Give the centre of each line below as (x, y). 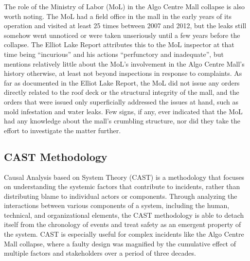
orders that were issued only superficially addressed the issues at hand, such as (121, 101)
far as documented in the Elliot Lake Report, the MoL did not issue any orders (122, 82)
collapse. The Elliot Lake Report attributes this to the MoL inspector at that (119, 44)
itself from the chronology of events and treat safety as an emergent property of (123, 224)
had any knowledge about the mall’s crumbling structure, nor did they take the (122, 121)
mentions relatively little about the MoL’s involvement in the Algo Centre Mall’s (124, 63)
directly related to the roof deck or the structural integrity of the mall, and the (122, 92)
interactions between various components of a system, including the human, (117, 205)
